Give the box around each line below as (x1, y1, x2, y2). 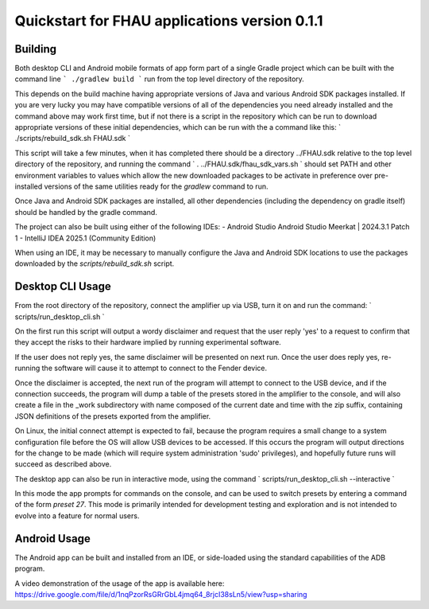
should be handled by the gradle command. (14, 207, 158, 217)
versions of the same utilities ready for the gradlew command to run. (44, 182, 269, 191)
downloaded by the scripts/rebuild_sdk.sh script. (14, 259, 175, 268)
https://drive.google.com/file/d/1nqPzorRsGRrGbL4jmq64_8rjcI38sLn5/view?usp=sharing (14, 589, 307, 599)
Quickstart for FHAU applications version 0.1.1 (14, 12, 323, 29)
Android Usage (14, 532, 91, 545)
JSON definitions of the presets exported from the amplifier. (14, 411, 211, 421)
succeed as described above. (14, 459, 112, 469)
